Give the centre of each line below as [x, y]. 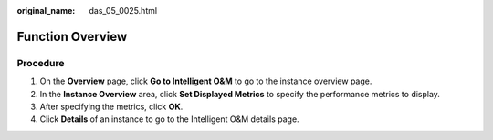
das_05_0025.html [123, 10]
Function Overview [72, 36]
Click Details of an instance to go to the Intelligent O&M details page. [170, 119]
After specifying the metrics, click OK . [111, 106]
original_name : [46, 10]
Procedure [41, 63]
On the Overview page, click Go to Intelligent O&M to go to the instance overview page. [206, 81]
